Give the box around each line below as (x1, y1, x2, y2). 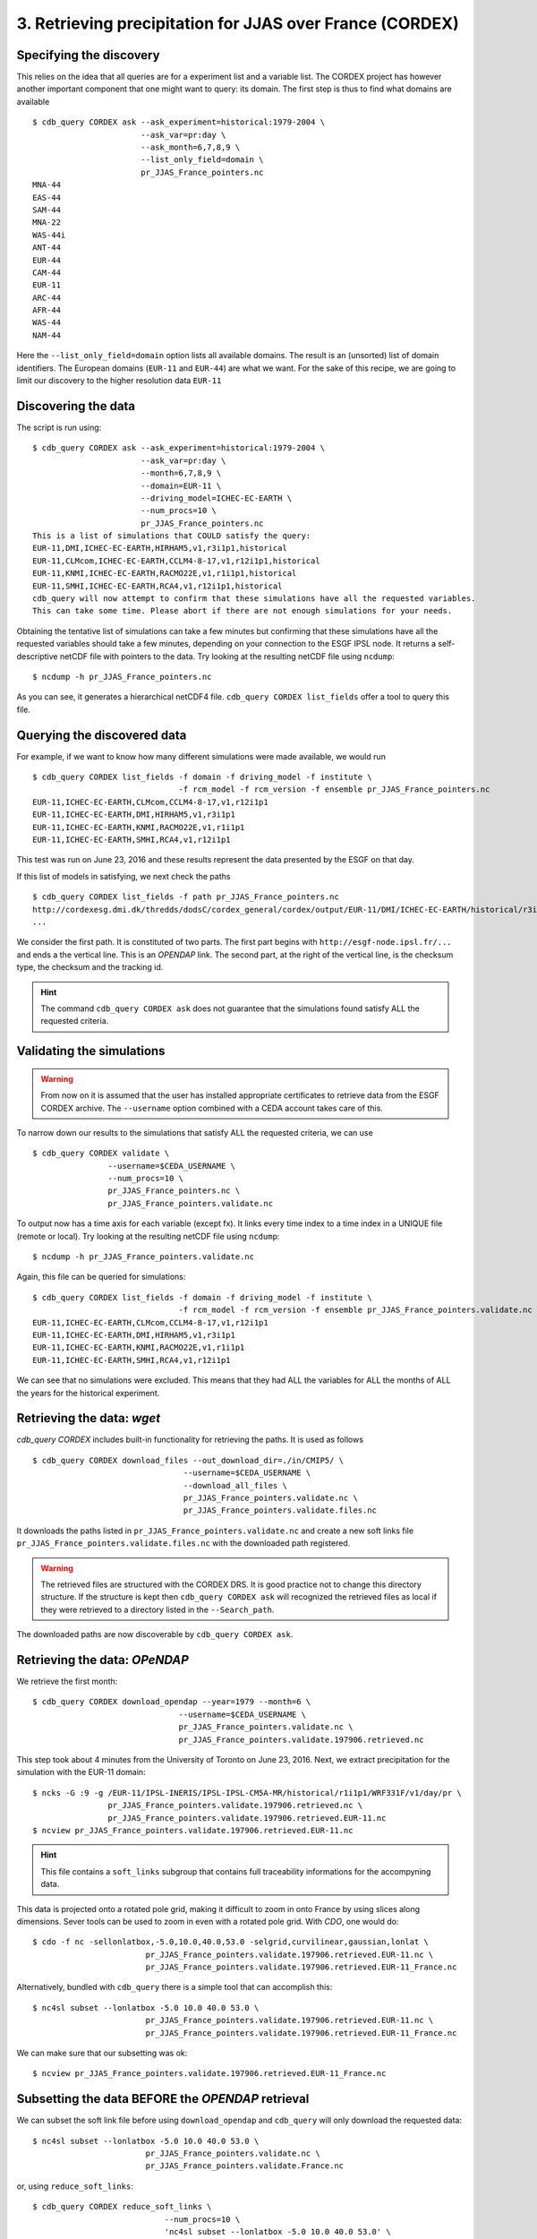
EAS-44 (32, 193, 62, 202)
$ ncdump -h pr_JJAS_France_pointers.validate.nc (32, 1252, 255, 1262)
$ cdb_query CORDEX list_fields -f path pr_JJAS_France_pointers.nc (32, 892, 339, 902)
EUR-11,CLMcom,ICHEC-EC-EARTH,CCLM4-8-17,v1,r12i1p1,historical (32, 555, 321, 566)
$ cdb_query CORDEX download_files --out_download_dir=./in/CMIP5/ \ (32, 1455, 345, 1465)
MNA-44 (32, 180, 62, 190)
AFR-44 (32, 305, 62, 315)
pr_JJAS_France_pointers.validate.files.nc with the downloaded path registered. (16, 1538, 351, 1548)
